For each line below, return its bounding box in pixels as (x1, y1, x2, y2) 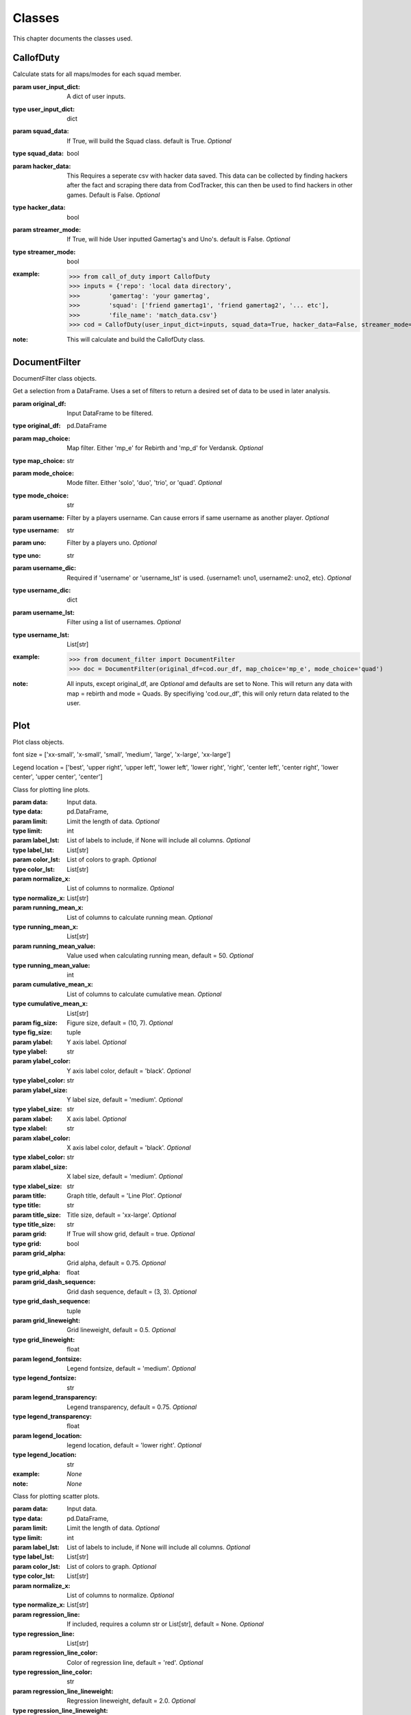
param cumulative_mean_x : (12, 980, 94, 989)
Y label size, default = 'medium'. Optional (66, 1096, 183, 1104)
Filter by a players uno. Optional (66, 539, 157, 547)
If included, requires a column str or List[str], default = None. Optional (66, 1620, 264, 1629)
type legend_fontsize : (12, 1374, 77, 1382)
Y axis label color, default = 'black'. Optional (66, 1067, 191, 1075)
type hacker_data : (12, 203, 66, 212)
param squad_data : (12, 127, 70, 135)
